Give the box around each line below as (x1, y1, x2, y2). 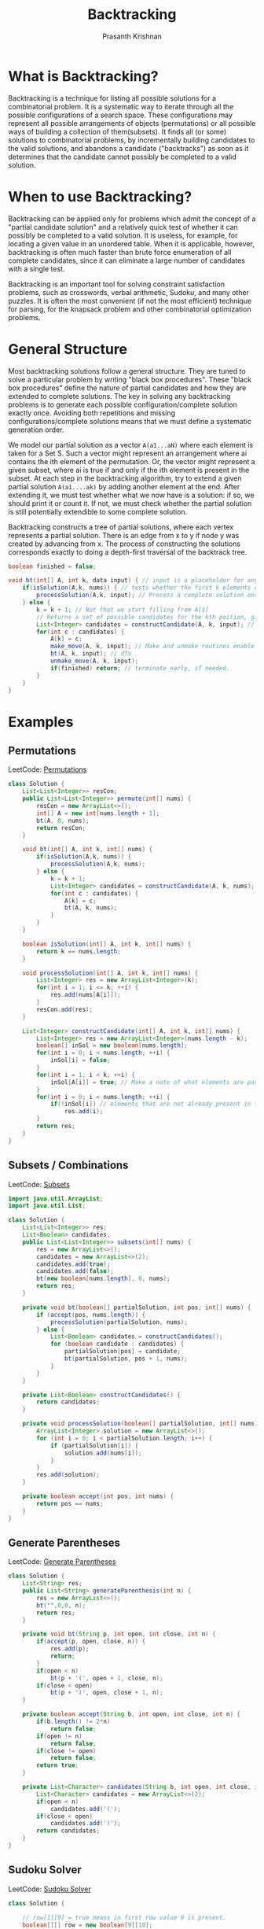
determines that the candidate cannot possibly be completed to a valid (8, 152, 237, 161)
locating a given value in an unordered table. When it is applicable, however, (8, 238, 255, 249)
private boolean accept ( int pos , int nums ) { (22, 1492, 174, 1500)
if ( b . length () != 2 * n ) (36, 1717, 111, 1726)
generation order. (8, 425, 64, 434)
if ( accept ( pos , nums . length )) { (36, 1311, 146, 1319)
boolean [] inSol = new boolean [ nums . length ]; (36, 1042, 189, 1049)
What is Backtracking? (8, 67, 159, 85)
